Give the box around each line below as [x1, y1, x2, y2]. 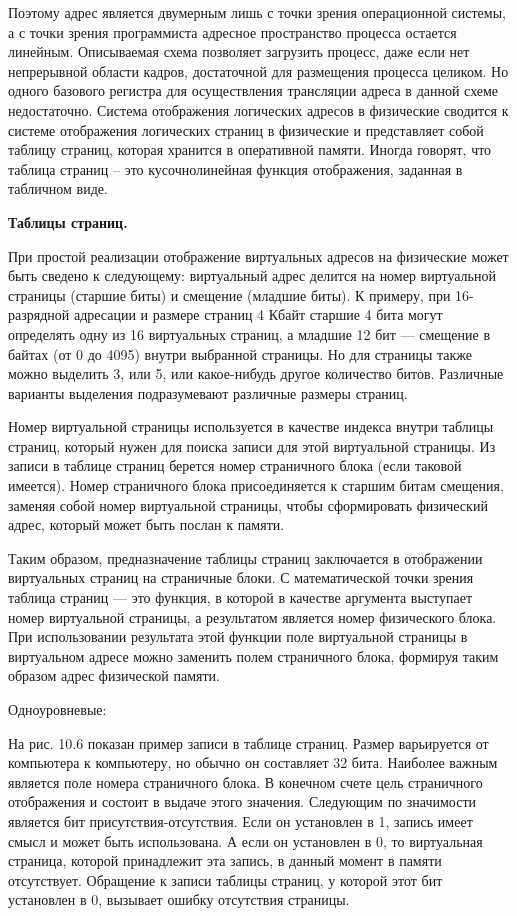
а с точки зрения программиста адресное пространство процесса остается [8, 21, 457, 42]
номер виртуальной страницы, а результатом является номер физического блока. [8, 606, 497, 627]
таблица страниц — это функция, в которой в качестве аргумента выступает [8, 587, 473, 608]
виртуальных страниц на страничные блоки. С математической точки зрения [8, 567, 474, 588]
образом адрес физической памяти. [8, 665, 220, 686]
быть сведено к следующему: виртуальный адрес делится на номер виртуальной [8, 265, 496, 286]
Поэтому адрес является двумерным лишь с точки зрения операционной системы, [8, 2, 506, 22]
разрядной [8, 304, 70, 325]
